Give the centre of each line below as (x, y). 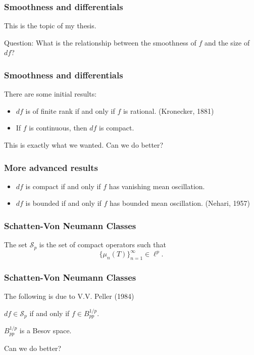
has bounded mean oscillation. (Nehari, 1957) (180, 203)
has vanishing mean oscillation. (157, 186)
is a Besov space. (45, 330)
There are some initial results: (50, 94)
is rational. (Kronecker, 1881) (168, 110)
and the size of (227, 42)
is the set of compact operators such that (103, 245)
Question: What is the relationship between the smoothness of (100, 42)
